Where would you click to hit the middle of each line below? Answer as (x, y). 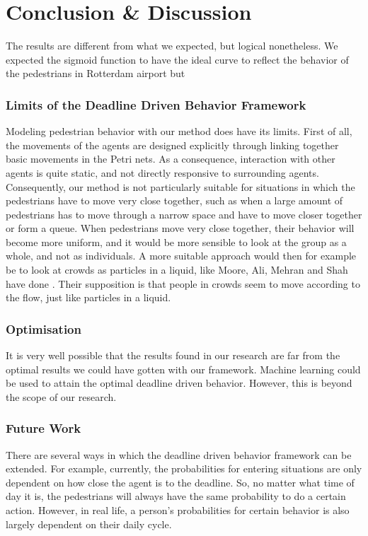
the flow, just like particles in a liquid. (88, 297)
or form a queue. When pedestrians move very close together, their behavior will (180, 228)
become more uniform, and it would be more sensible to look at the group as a (176, 241)
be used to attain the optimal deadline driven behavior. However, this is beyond (179, 383)
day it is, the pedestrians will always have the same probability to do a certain (176, 496)
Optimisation (44, 328)
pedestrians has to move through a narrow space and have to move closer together (184, 214)
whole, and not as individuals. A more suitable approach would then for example (181, 256)
